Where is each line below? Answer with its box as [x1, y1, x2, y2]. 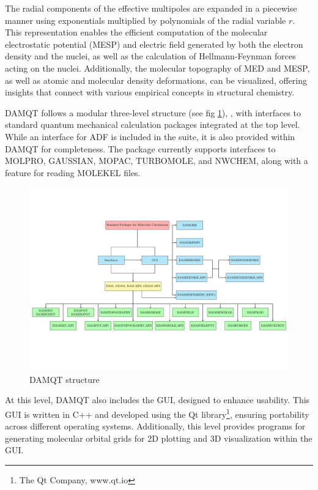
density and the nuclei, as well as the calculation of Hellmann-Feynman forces [5, 50, 296, 62]
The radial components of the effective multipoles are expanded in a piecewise [5, 2, 297, 14]
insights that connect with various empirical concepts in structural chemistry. [5, 86, 295, 98]
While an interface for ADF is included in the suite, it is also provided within [5, 130, 295, 143]
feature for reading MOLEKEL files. [5, 166, 141, 179]
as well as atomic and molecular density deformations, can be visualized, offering [5, 73, 307, 86]
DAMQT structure [29, 373, 100, 385]
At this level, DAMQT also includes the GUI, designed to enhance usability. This [5, 393, 310, 406]
